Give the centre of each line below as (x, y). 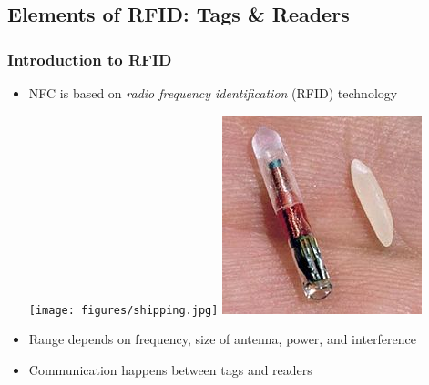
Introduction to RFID (90, 59)
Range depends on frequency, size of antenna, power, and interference (222, 339)
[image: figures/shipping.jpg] (123, 310)
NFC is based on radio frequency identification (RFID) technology (213, 93)
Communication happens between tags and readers (170, 369)
